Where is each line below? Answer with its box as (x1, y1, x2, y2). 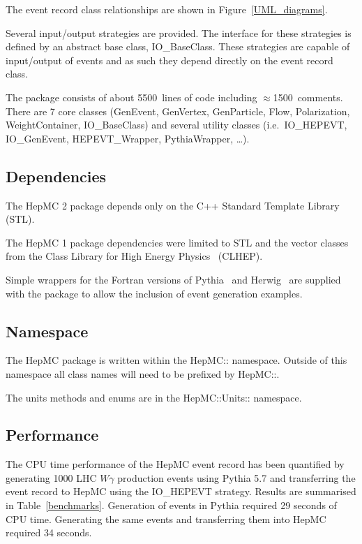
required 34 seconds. (6, 525, 92, 540)
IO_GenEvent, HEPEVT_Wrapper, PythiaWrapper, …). (6, 131, 250, 145)
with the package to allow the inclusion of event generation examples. (6, 286, 303, 300)
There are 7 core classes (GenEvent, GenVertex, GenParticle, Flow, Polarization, (6, 103, 350, 118)
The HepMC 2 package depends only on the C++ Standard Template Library (6, 198, 340, 212)
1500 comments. (273, 89, 343, 104)
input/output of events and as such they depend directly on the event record (6, 52, 333, 67)
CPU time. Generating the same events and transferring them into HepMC (6, 511, 326, 526)
